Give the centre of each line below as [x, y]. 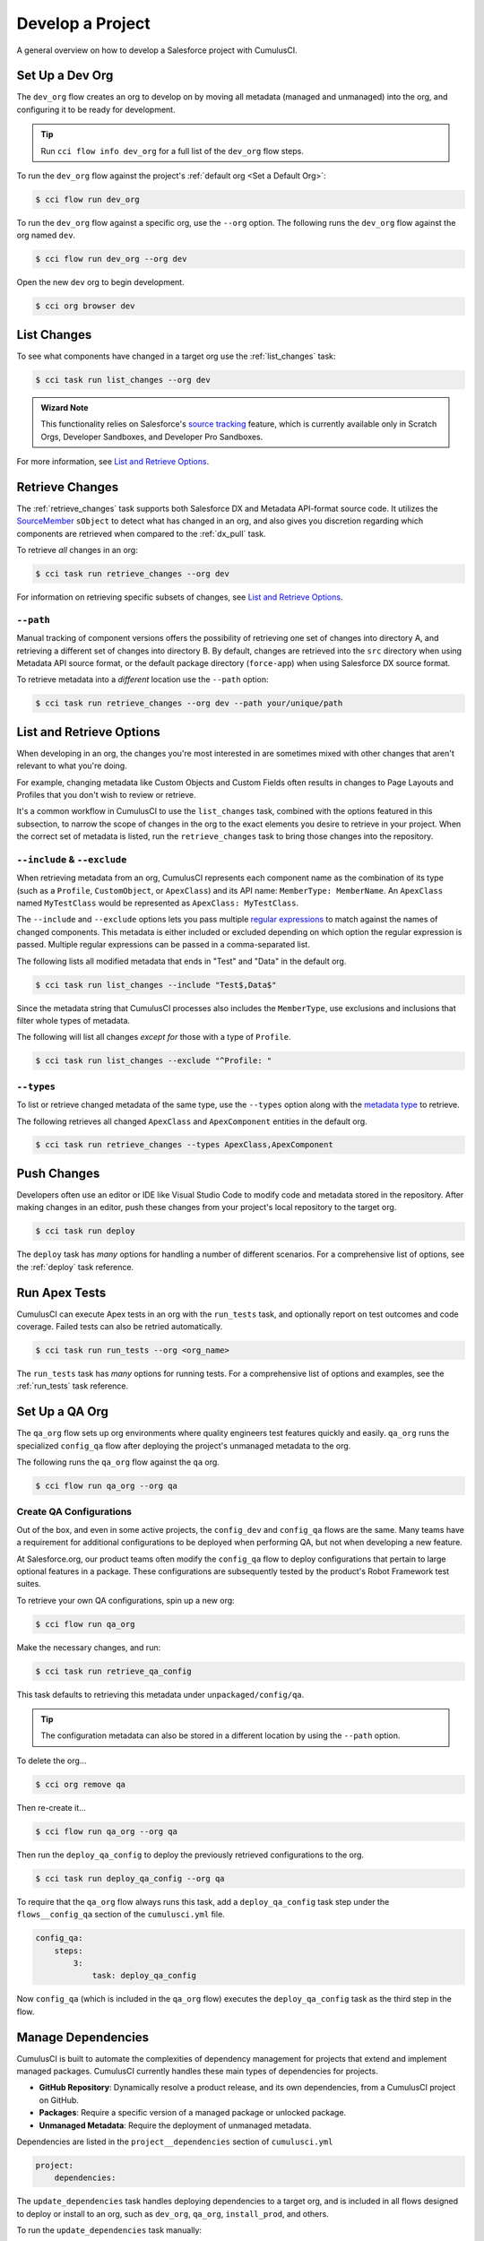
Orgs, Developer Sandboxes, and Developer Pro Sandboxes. [152, 437]
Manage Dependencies [83, 2037]
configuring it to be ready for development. [96, 109]
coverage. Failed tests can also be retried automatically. [120, 1327]
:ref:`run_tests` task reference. [73, 1386]
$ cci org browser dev [85, 306]
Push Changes [58, 1173]
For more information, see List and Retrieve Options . [113, 461]
